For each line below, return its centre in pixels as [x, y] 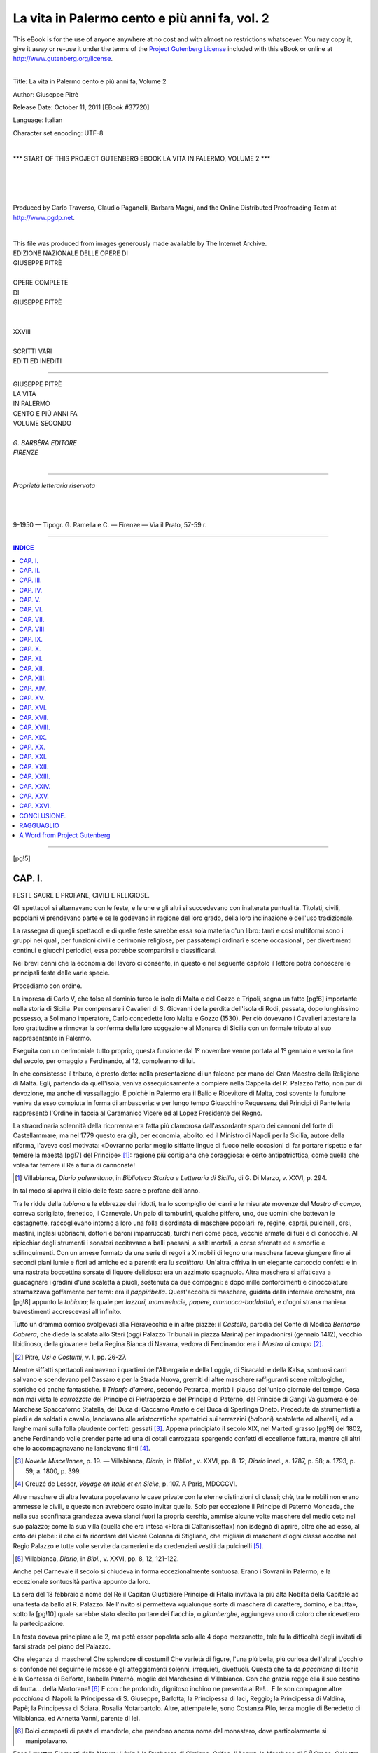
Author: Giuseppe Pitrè [46, 94]
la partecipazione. [39, 1624]
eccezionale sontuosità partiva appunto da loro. [82, 1581]
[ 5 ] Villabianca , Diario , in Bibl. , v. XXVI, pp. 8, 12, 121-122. [97, 1558]
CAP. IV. [31, 590]
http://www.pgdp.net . [44, 217]
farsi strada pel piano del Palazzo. [62, 1646]
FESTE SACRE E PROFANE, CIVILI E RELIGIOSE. [82, 895]
